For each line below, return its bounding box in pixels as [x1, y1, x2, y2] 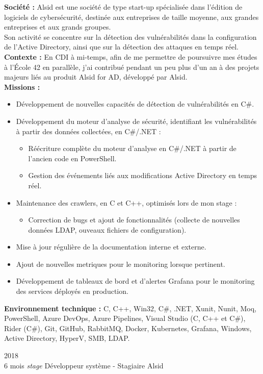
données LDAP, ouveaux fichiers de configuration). [28, 224, 187, 235]
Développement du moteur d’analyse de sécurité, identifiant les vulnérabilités [16, 115, 257, 126]
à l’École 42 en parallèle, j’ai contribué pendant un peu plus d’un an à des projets [4, 61, 259, 72]
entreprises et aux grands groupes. [4, 21, 111, 32]
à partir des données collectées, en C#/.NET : [16, 126, 161, 136]
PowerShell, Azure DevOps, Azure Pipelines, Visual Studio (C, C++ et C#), [4, 313, 246, 323]
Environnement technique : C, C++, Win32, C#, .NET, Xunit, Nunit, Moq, [4, 303, 257, 313]
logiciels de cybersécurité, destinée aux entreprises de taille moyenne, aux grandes [4, 11, 259, 22]
